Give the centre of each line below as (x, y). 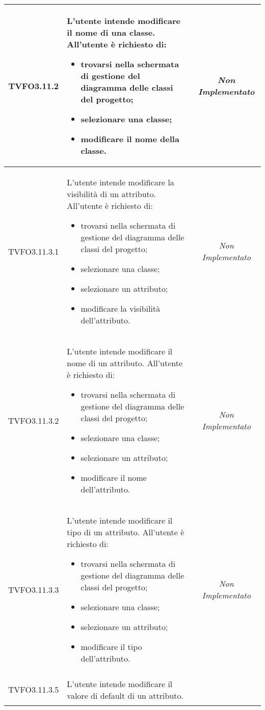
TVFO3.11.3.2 (34, 420)
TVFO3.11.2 (33, 86)
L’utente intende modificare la (121, 182)
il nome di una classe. (111, 32)
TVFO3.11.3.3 (34, 589)
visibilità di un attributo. (112, 194)
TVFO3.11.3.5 (34, 689)
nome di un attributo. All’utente (125, 363)
